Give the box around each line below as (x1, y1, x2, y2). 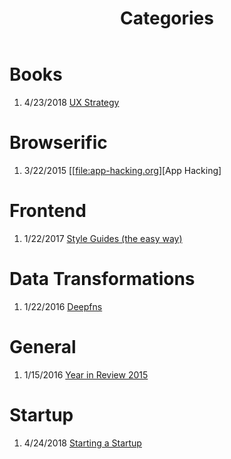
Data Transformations (9, 268, 196, 290)
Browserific (9, 132, 108, 154)
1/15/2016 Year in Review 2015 (23, 368, 149, 381)
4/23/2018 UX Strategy (23, 96, 120, 108)
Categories (120, 7, 214, 30)
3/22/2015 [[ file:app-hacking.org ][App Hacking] (23, 164, 222, 176)
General (9, 335, 77, 358)
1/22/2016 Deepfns (23, 300, 103, 312)
